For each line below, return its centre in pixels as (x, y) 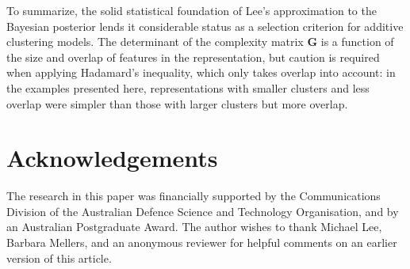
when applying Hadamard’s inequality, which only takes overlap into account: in (201, 72)
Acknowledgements (112, 158)
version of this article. (59, 258)
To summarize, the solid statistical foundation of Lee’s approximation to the (192, 10)
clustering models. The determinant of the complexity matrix (155, 42)
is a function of (357, 42)
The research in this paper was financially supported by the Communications (194, 196)
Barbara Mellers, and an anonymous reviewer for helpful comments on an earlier (202, 242)
